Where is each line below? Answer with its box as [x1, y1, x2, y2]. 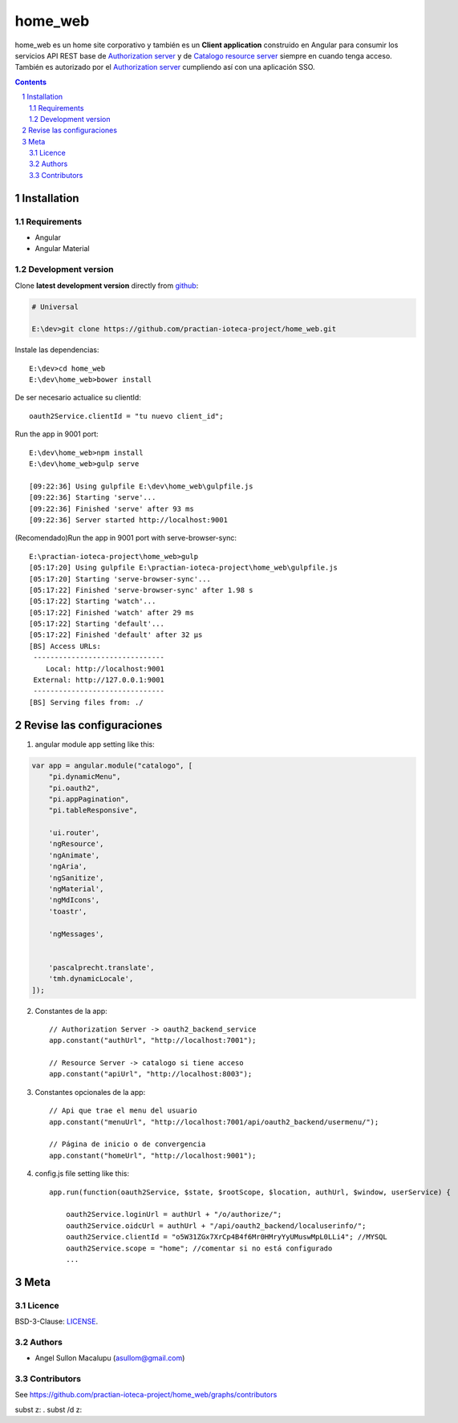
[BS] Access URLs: [29, 642, 102, 651]
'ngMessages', [48, 929, 104, 939]
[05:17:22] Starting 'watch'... [29, 597, 156, 606]
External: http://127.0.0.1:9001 [33, 675, 164, 685]
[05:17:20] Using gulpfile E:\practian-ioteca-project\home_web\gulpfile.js [29, 563, 338, 573]
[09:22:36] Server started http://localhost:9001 [29, 515, 229, 525]
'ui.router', [48, 829, 100, 837]
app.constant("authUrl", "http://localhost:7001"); [49, 1036, 257, 1045]
